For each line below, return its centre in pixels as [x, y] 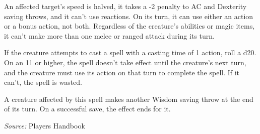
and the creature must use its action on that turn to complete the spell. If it [122, 72]
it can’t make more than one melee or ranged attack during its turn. [109, 35]
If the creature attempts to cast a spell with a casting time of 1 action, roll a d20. [130, 52]
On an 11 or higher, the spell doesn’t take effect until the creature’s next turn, [125, 62]
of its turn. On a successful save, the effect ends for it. [87, 109]
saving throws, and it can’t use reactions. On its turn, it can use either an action [129, 16]
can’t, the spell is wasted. [43, 82]
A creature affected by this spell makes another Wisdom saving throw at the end [129, 99]
